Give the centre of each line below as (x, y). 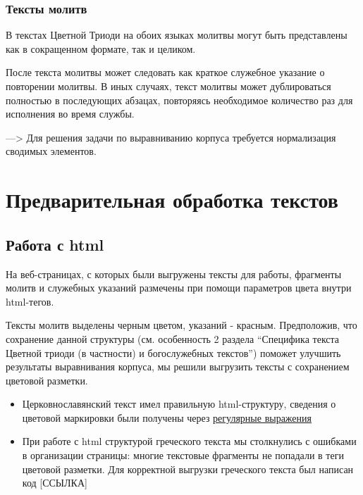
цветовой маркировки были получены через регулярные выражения (167, 417)
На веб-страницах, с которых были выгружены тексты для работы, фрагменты (174, 274)
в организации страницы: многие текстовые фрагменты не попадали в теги (183, 455)
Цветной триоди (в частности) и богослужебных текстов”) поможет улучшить (173, 352)
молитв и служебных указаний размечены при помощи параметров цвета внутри (179, 288)
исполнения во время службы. (70, 114)
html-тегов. (30, 301)
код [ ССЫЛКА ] (55, 483)
